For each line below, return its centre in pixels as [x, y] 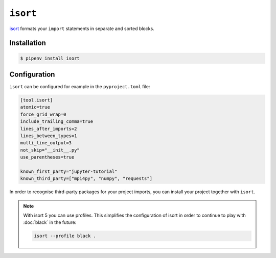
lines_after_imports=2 [49, 128]
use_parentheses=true [47, 157]
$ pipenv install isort [50, 58]
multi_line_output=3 [46, 143]
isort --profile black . [65, 236]
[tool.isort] [37, 100]
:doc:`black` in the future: [50, 222]
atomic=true [35, 107]
